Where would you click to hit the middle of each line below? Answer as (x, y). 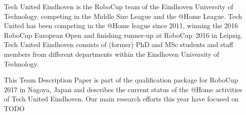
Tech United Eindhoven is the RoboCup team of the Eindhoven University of (119, 6)
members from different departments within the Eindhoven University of (112, 54)
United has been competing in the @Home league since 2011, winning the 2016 (121, 25)
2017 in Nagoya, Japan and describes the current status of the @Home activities (123, 89)
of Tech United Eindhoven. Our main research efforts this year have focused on (121, 99)
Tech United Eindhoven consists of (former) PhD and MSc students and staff (119, 44)
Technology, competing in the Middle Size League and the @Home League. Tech (123, 16)
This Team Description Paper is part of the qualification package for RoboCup (121, 80)
